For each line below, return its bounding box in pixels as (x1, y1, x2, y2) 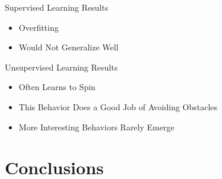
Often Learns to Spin (18, 81, 96, 93)
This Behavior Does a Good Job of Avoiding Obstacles (18, 100, 218, 113)
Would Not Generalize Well (18, 41, 119, 53)
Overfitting (18, 21, 59, 33)
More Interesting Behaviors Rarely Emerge (18, 120, 175, 133)
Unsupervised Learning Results (5, 60, 118, 73)
